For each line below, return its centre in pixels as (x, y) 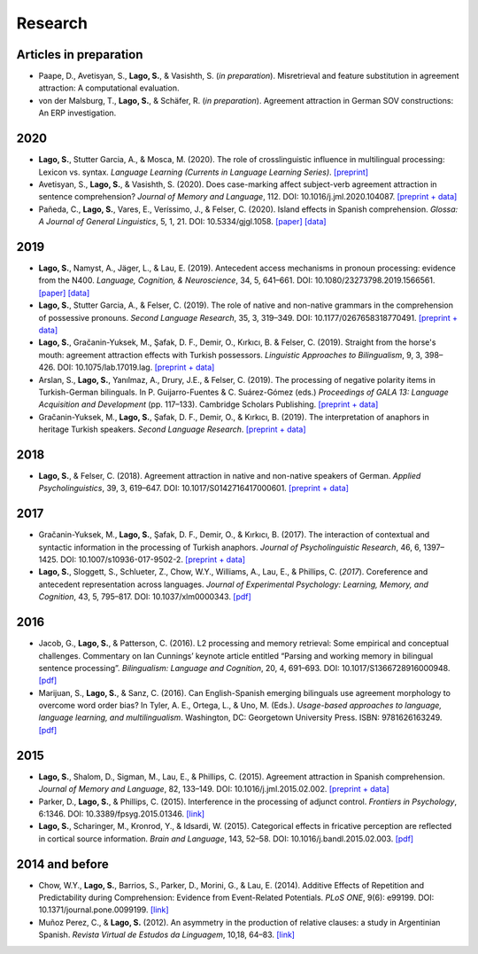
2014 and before (63, 864)
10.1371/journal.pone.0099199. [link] (104, 910)
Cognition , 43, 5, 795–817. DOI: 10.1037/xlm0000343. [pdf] (145, 597)
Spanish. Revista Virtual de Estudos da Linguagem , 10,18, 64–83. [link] (167, 934)
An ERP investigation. (77, 113)
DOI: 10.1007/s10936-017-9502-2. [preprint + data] (153, 559)
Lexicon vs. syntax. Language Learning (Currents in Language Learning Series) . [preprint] (204, 172)
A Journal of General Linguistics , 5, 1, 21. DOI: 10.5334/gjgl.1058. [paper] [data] (182, 222)
